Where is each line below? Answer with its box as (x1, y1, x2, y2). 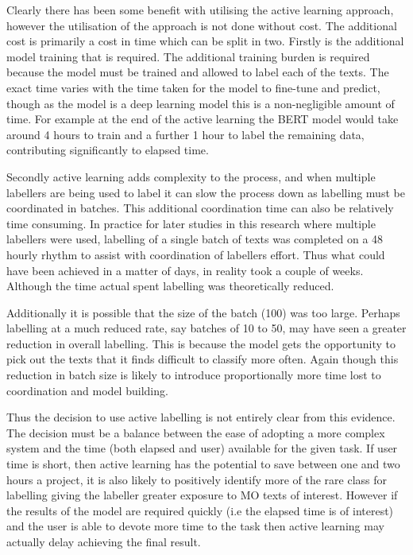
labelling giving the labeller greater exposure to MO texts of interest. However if (6, 487, 398, 503)
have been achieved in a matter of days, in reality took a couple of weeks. (6, 262, 364, 278)
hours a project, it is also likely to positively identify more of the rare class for (6, 471, 388, 487)
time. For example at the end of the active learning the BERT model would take (6, 111, 399, 127)
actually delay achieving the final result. (6, 534, 201, 549)
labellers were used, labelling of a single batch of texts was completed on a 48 (6, 231, 384, 247)
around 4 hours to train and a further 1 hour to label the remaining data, (6, 126, 365, 142)
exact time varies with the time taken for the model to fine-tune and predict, (6, 79, 380, 95)
